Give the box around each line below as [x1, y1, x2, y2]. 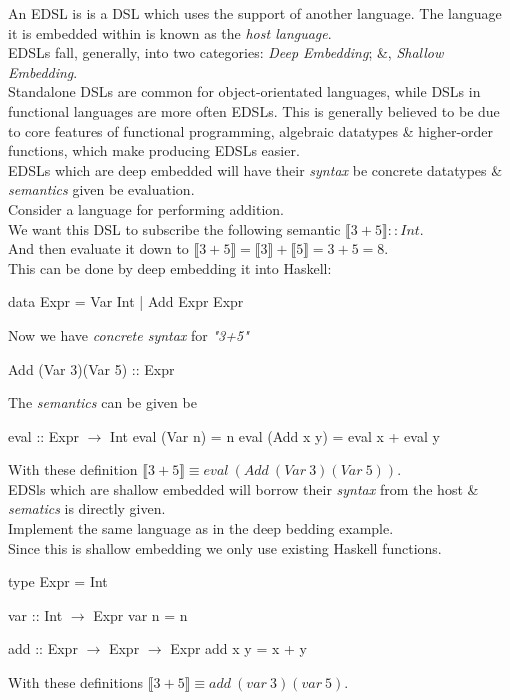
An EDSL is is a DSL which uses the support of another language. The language [8, 3, 502, 23]
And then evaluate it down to [8, 238, 189, 259]
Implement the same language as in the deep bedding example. [8, 518, 394, 539]
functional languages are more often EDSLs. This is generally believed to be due [8, 100, 500, 121]
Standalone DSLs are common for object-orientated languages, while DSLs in [8, 81, 481, 102]
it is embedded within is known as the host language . [8, 22, 332, 43]
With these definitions [8, 672, 144, 693]
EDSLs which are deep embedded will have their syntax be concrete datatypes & [8, 159, 503, 180]
